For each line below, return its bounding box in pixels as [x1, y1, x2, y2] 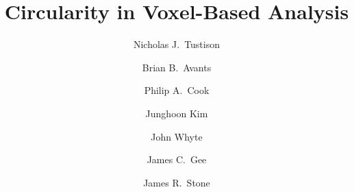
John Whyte [151, 129, 203, 143]
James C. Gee [147, 152, 207, 167]
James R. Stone [143, 175, 210, 189]
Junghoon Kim [145, 106, 208, 120]
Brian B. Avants [142, 60, 212, 74]
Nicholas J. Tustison [133, 37, 220, 51]
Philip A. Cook [144, 83, 210, 97]
